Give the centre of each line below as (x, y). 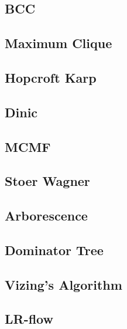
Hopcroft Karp (51, 77)
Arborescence (46, 216)
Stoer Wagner (47, 181)
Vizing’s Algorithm (63, 284)
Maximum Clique (59, 43)
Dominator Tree (54, 250)
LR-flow (29, 319)
